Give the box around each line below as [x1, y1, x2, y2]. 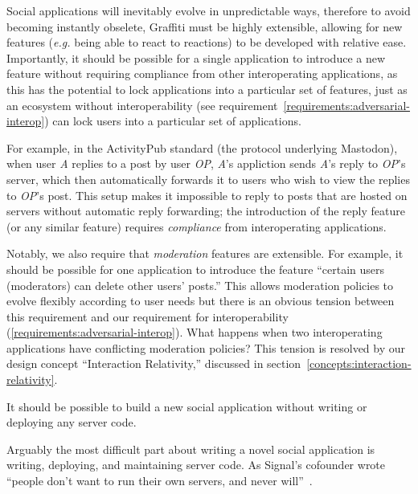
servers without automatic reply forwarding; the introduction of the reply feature [6, 202, 405, 219]
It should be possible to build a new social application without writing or [6, 398, 367, 414]
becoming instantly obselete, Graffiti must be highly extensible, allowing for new [6, 18, 403, 35]
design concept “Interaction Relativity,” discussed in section [6, 355, 301, 372]
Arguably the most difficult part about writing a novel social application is [6, 440, 375, 457]
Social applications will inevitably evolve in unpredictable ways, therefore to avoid [6, 2, 411, 18]
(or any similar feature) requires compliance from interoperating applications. [6, 218, 387, 235]
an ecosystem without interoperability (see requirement [6, 96, 278, 113]
